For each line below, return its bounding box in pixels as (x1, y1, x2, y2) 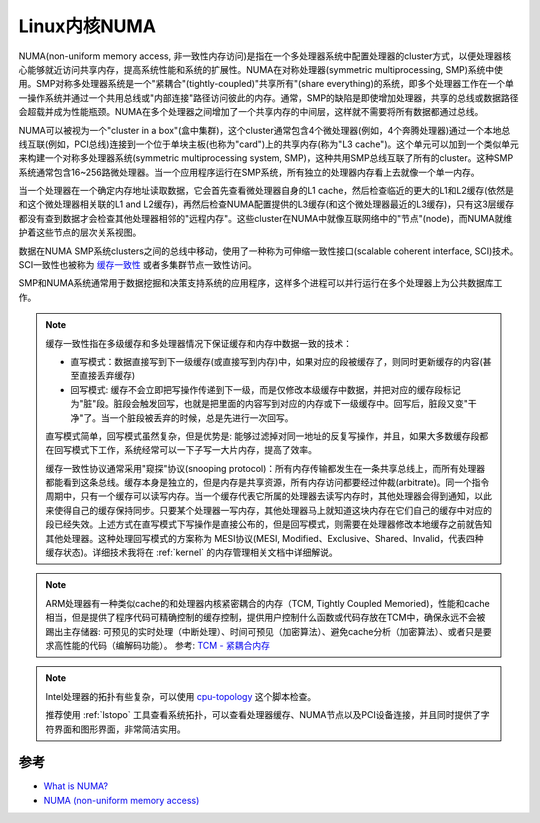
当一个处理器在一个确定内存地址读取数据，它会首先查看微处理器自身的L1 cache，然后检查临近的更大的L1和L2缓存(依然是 (18, 185, 514, 197)
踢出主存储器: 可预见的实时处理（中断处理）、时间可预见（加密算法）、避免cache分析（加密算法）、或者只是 (45, 625, 484, 637)
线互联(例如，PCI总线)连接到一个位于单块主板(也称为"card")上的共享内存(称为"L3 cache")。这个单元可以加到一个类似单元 (18, 138, 519, 150)
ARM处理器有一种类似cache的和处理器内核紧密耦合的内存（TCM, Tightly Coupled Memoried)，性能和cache (45, 597, 490, 609)
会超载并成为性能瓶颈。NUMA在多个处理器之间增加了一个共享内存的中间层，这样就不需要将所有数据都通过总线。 (18, 106, 484, 118)
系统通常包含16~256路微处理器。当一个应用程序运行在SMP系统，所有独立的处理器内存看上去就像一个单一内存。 (18, 166, 480, 178)
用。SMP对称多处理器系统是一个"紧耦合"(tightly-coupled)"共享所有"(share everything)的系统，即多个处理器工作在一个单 (18, 78, 515, 90)
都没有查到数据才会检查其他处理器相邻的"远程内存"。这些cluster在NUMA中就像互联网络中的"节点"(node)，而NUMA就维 (18, 212, 513, 224)
